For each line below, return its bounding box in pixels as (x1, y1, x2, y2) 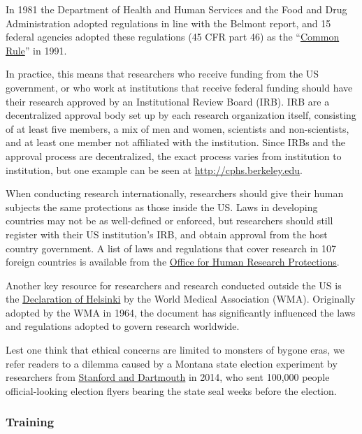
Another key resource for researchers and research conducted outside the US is (6, 277, 342, 292)
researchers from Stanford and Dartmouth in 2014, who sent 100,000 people (6, 370, 330, 384)
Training (6, 413, 55, 431)
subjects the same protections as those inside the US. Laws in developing (6, 199, 318, 214)
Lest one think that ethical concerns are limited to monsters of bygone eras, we (6, 342, 345, 357)
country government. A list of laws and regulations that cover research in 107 (6, 240, 337, 255)
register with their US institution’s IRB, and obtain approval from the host (6, 226, 328, 241)
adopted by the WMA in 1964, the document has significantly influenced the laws (6, 305, 356, 319)
